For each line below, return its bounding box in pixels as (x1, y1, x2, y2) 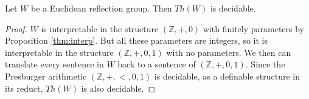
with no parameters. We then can (166, 46, 291, 58)
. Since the (245, 58, 285, 70)
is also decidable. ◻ (81, 81, 156, 94)
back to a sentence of (117, 58, 196, 70)
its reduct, (5, 81, 43, 94)
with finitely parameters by (203, 22, 305, 35)
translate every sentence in (5, 58, 104, 70)
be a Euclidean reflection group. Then (30, 2, 172, 14)
